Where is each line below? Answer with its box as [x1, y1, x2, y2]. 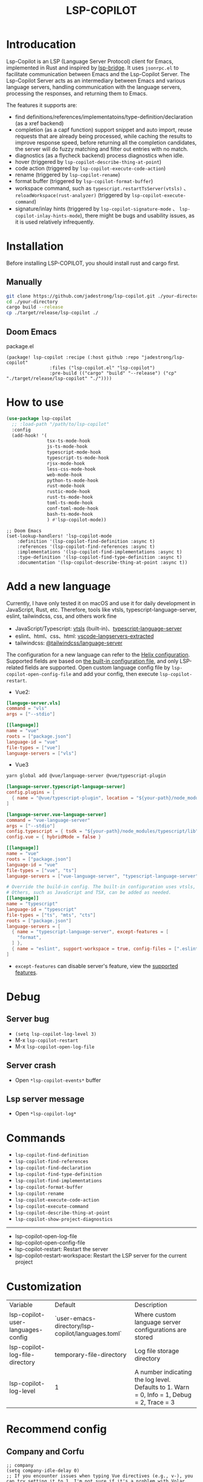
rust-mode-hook [47, 483, 85, 489]
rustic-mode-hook [47, 489, 91, 495]
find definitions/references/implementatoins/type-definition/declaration [14, 113, 193, 120]
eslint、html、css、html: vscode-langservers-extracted [14, 632, 154, 640]
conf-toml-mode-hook [47, 505, 98, 512]
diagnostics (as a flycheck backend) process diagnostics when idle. [14, 152, 184, 159]
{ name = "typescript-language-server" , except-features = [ [11, 929, 169, 935]
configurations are [134, 1325, 187, 1334]
